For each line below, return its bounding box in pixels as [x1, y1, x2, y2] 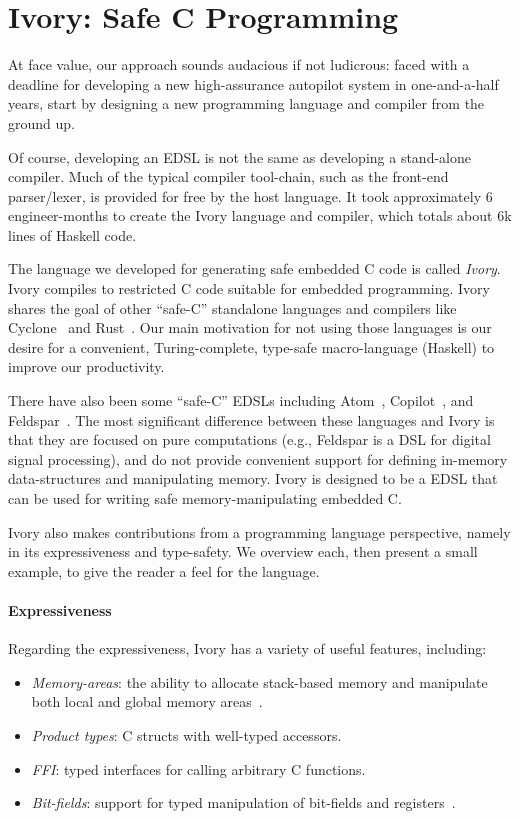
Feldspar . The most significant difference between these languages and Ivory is [8, 409, 495, 430]
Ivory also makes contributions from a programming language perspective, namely [8, 521, 511, 542]
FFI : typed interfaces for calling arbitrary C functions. [31, 758, 366, 779]
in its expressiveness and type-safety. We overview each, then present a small [8, 541, 478, 562]
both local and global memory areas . [31, 691, 263, 712]
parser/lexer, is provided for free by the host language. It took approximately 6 [8, 185, 493, 206]
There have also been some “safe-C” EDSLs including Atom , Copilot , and [8, 390, 474, 411]
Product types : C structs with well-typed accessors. [31, 724, 342, 745]
